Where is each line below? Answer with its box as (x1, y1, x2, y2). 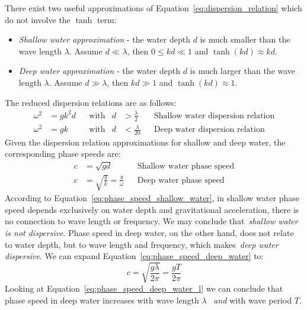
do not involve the (5, 13, 71, 25)
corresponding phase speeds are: (5, 147, 121, 160)
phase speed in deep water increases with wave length (5, 293, 199, 306)
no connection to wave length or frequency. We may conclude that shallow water (5, 215, 298, 227)
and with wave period (213, 293, 292, 306)
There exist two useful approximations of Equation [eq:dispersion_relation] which (5, 2, 302, 14)
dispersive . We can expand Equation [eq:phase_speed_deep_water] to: (5, 250, 264, 262)
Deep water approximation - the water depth (18, 64, 180, 77)
